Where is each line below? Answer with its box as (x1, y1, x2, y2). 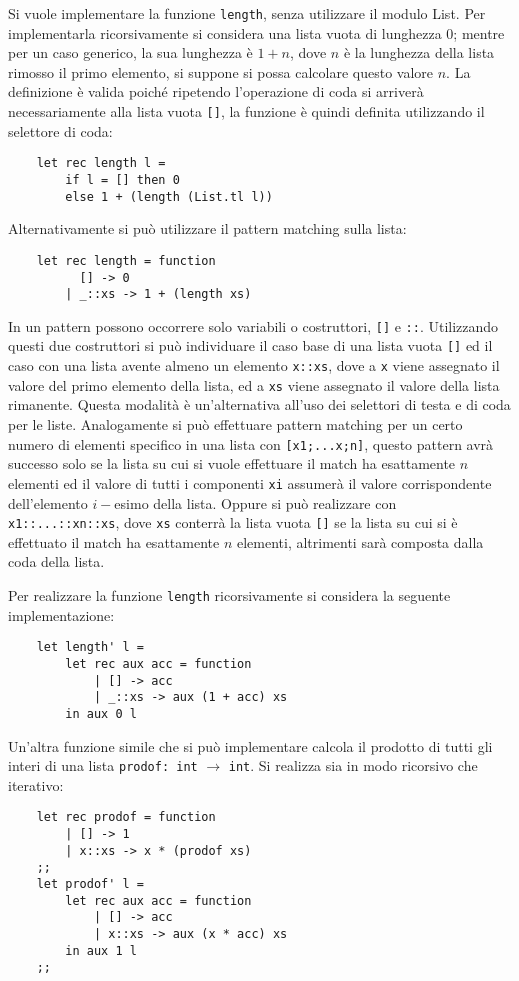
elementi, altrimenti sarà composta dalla (236, 531, 484, 552)
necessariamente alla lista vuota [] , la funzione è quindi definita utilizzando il (8, 101, 485, 122)
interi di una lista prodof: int (8, 755, 198, 776)
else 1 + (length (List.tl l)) (65, 189, 273, 204)
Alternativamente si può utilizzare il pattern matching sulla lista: (8, 218, 407, 239)
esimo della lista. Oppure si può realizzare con (114, 492, 397, 513)
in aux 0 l (65, 706, 137, 721)
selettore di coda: (8, 120, 113, 141)
